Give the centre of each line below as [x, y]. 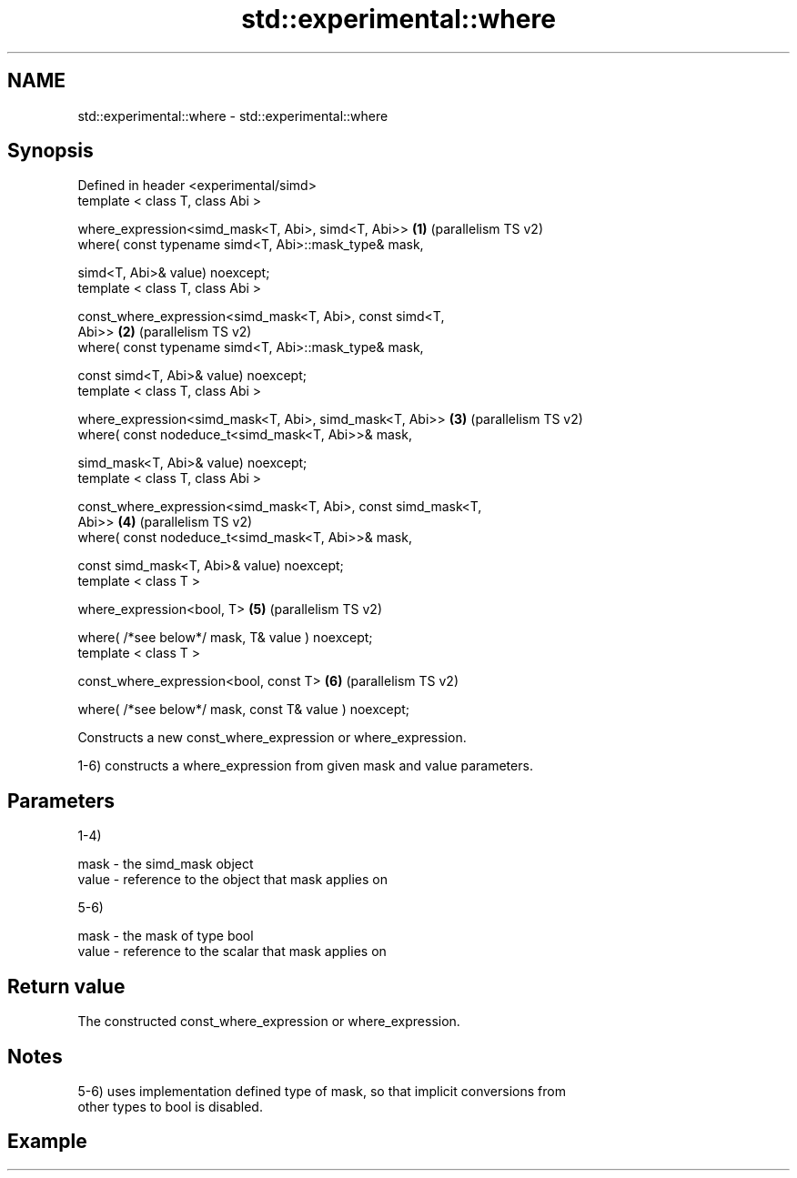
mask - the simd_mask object [166, 864]
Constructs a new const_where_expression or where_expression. [272, 738]
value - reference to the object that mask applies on [232, 880]
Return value [66, 986]
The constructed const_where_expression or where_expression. [269, 1022]
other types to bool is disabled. [170, 1106]
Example [47, 1142]
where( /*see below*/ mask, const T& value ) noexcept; [244, 710]
